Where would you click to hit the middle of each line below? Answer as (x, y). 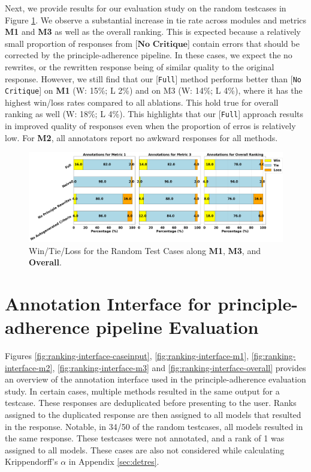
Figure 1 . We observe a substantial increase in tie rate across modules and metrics (156, 20)
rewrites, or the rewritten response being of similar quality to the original (140, 66)
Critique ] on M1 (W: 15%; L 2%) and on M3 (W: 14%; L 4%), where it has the (154, 90)
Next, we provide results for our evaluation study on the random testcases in (146, 8)
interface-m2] (29, 367)
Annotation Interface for (108, 303)
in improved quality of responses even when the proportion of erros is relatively (150, 126)
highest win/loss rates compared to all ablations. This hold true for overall (142, 102)
